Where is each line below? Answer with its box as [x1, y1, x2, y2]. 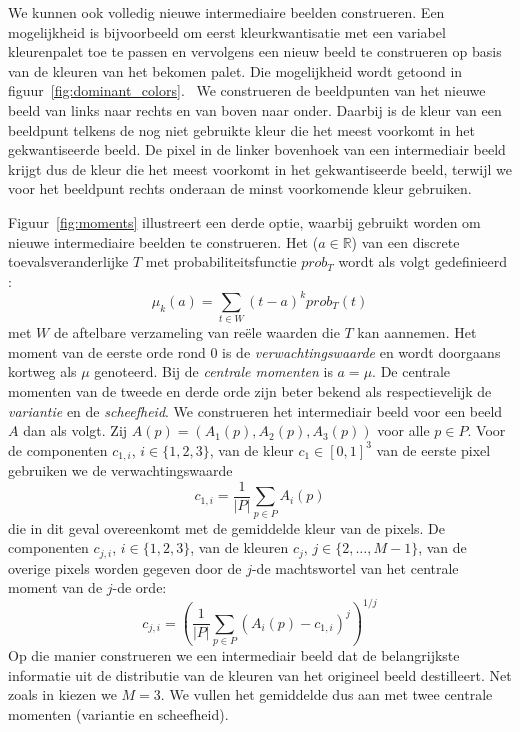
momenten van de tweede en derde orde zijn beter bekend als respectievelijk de [8, 380, 492, 401]
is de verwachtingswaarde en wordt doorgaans [222, 341, 501, 362]
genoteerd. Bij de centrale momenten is [94, 361, 333, 382]
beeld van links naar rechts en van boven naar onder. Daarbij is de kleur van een [8, 99, 502, 120]
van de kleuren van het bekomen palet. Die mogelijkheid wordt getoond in [8, 60, 463, 81]
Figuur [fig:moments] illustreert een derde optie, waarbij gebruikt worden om [8, 211, 481, 232]
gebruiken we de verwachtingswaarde [8, 460, 233, 481]
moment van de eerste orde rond [8, 341, 206, 362]
